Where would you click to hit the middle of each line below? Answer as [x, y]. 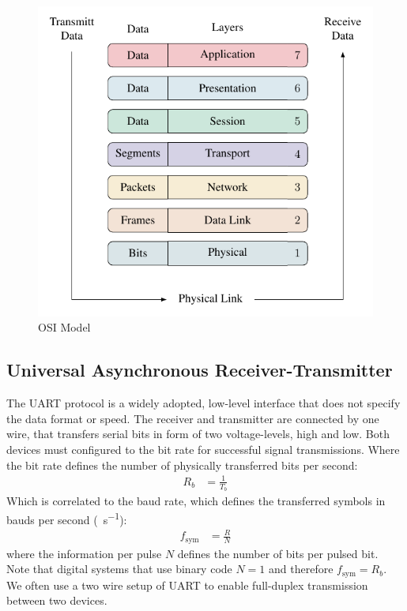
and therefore [301, 569]
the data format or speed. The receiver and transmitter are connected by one [193, 418]
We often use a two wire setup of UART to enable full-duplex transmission [187, 585]
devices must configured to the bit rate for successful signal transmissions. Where [203, 450]
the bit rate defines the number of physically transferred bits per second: [182, 465]
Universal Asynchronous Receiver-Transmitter [200, 370]
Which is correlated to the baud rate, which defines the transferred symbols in [196, 500]
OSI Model [64, 327]
